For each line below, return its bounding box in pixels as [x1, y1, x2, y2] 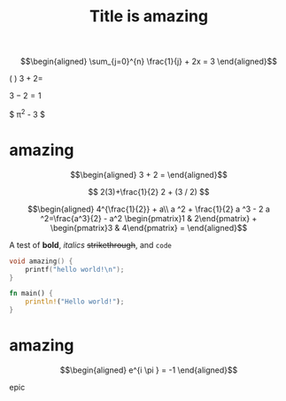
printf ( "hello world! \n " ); [25, 265, 125, 274]
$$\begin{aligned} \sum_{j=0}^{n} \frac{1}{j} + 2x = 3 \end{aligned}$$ [20, 56, 277, 67]
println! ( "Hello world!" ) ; [25, 297, 125, 306]
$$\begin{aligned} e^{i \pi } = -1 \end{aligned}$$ [59, 365, 238, 375]
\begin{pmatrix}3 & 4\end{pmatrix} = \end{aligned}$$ [50, 222, 248, 233]
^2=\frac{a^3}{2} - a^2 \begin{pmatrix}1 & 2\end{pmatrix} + [40, 212, 258, 223]
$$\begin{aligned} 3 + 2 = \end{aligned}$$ [70, 169, 228, 180]
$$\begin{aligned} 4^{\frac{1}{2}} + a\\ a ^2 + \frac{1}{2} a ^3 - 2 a [27, 204, 270, 214]
